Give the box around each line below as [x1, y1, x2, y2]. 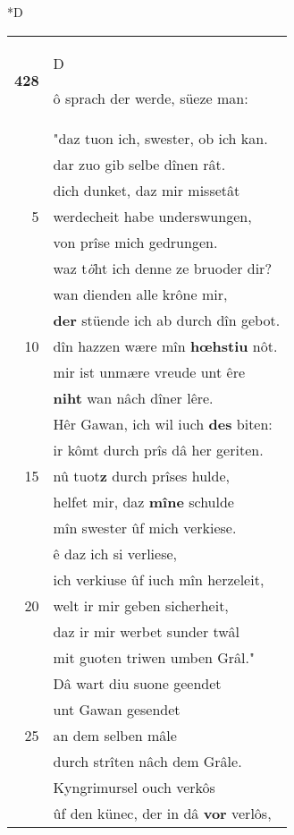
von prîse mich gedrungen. [53, 231, 218, 252]
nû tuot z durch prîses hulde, [53, 464, 230, 486]
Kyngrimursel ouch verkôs [53, 776, 215, 797]
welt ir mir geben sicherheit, [53, 594, 229, 616]
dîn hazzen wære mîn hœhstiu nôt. [53, 335, 278, 356]
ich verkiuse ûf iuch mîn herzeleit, [53, 568, 265, 590]
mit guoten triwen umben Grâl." [53, 646, 255, 668]
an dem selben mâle [53, 724, 177, 746]
